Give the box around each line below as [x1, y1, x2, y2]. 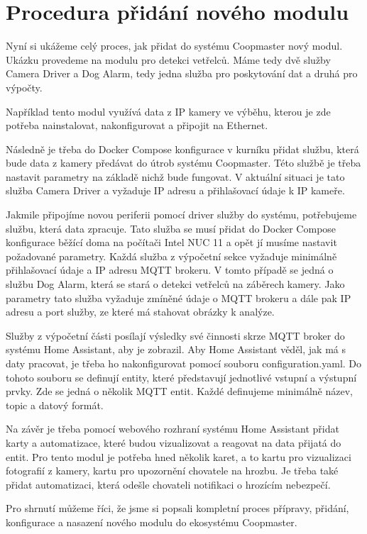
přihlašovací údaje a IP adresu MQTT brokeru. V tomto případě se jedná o [6, 262, 334, 277]
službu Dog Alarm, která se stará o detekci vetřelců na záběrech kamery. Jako [6, 277, 345, 291]
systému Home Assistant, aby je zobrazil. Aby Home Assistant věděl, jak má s [6, 342, 346, 357]
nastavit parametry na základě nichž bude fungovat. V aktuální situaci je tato [6, 169, 345, 184]
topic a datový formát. [6, 397, 104, 412]
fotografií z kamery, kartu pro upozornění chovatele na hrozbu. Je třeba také [6, 463, 339, 478]
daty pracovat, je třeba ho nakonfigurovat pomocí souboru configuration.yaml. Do [6, 356, 362, 370]
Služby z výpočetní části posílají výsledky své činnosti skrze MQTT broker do [6, 328, 345, 343]
